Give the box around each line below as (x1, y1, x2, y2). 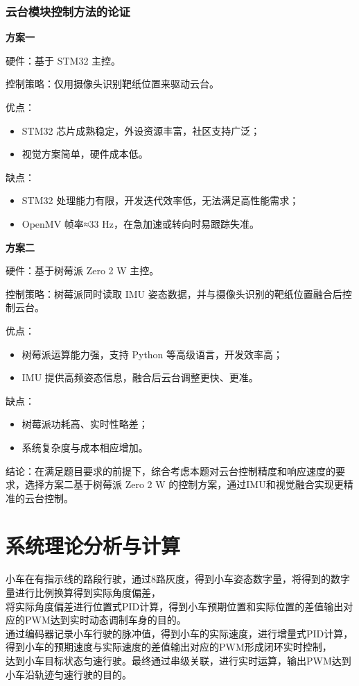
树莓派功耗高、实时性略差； (21, 417, 148, 431)
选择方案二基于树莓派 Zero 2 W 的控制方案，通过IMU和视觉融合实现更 (24, 477, 344, 492)
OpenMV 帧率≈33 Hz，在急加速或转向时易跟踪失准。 (21, 216, 259, 231)
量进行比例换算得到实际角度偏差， (6, 585, 161, 599)
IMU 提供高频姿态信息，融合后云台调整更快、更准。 (21, 370, 259, 385)
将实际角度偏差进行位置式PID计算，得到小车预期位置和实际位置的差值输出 (6, 599, 344, 613)
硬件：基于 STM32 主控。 (6, 53, 121, 67)
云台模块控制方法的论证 (6, 2, 130, 19)
